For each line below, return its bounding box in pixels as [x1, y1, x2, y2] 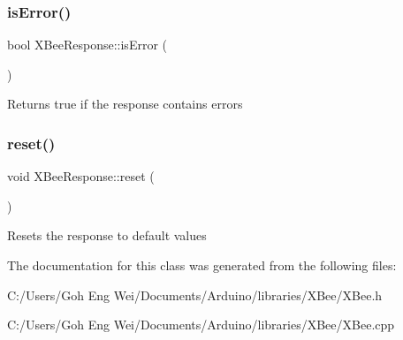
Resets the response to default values [7, 226, 207, 245]
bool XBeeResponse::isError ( [7, 35, 167, 54]
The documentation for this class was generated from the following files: [7, 256, 397, 274]
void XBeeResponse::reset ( [7, 167, 155, 185]
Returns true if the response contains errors [7, 94, 243, 113]
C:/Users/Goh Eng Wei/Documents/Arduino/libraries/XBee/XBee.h [7, 285, 383, 304]
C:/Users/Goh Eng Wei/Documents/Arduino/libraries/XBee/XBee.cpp [7, 315, 395, 334]
